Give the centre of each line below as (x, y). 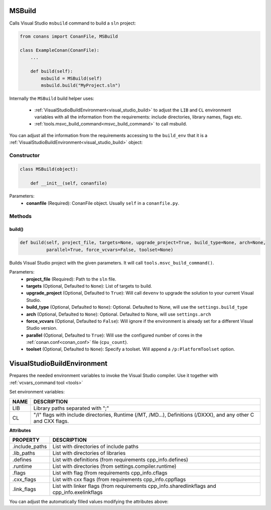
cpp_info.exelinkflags (78, 492)
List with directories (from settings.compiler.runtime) (114, 466)
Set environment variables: (37, 392)
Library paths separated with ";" (71, 408)
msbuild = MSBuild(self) (72, 78)
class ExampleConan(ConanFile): (60, 50)
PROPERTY (26, 440)
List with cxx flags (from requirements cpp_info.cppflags (119, 479)
